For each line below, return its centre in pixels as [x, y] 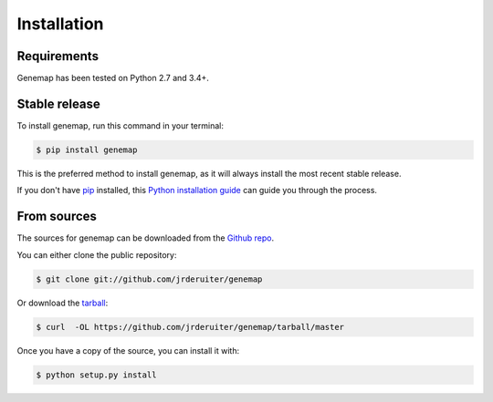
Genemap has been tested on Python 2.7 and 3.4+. [113, 78]
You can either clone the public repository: [97, 254]
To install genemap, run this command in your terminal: [120, 125]
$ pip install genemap [87, 149]
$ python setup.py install [96, 375]
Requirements [58, 56]
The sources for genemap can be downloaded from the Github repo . [146, 238]
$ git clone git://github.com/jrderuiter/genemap [149, 279]
